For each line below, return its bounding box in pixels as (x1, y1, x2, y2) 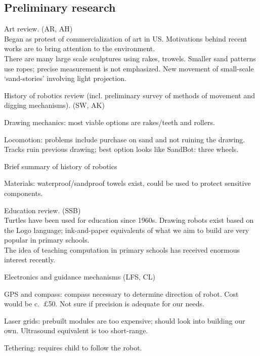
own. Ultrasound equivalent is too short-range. (4, 325, 148, 336)
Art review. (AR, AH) (4, 23, 73, 34)
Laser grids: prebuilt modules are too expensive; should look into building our (4, 315, 245, 326)
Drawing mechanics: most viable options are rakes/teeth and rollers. (4, 116, 215, 127)
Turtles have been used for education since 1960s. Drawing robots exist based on (4, 215, 254, 225)
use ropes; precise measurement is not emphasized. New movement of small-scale (4, 63, 254, 73)
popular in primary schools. (4, 234, 90, 245)
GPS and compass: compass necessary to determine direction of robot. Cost (4, 288, 239, 299)
